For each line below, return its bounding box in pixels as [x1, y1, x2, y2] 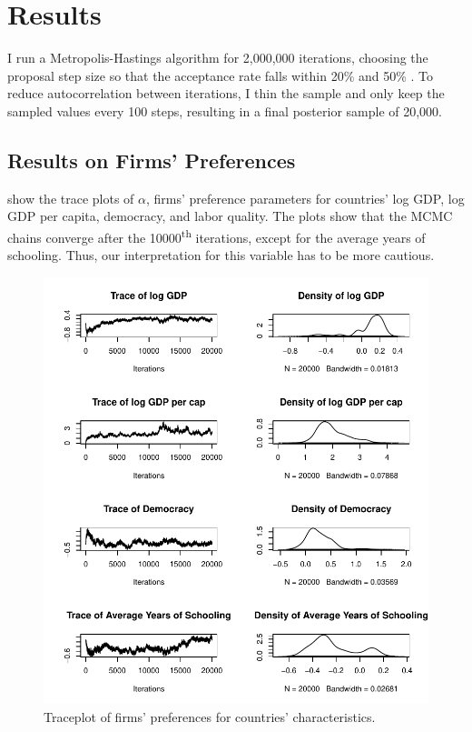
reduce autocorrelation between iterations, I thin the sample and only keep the [7, 84, 445, 103]
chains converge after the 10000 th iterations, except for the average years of [7, 225, 426, 246]
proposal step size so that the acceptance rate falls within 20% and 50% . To [7, 65, 434, 85]
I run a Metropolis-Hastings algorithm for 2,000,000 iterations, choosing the [7, 48, 428, 67]
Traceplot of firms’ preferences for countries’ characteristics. [44, 707, 376, 726]
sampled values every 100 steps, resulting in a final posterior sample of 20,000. [7, 101, 443, 120]
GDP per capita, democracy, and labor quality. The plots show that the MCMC [7, 206, 453, 226]
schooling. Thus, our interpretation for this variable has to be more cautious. [7, 246, 435, 265]
